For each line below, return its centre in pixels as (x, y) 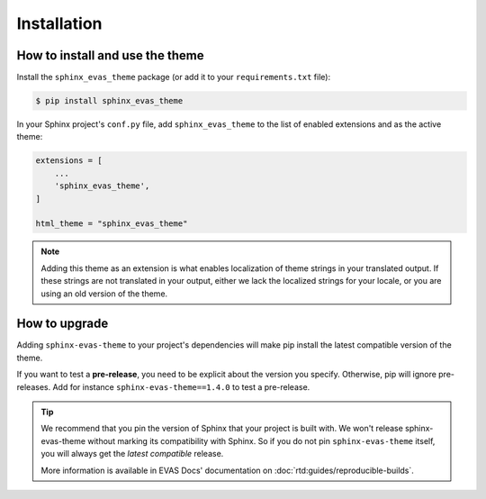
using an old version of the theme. (104, 294)
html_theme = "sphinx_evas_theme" (112, 224)
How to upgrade (63, 324)
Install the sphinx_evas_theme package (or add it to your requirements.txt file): (174, 77)
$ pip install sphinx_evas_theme (109, 101)
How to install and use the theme (110, 55)
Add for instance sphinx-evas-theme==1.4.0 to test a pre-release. (181, 386)
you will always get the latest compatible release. (132, 454)
